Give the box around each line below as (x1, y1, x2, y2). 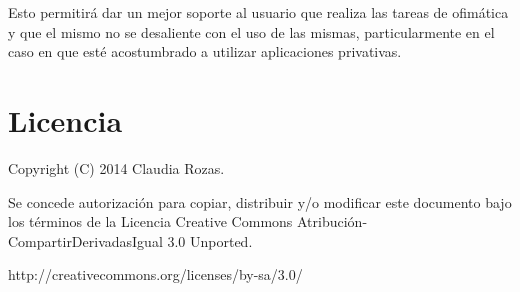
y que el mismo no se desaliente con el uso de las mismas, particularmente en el (8, 21, 495, 42)
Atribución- (297, 211, 368, 232)
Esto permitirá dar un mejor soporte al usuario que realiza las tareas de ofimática (8, 2, 509, 22)
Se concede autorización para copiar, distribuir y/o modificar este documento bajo (8, 191, 512, 212)
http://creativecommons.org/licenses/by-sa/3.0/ (8, 264, 303, 285)
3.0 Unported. (167, 230, 253, 251)
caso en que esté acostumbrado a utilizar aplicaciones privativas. (8, 41, 402, 62)
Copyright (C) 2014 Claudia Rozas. (8, 157, 225, 178)
